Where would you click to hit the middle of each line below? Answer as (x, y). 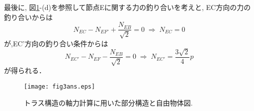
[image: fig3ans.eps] (60, 87)
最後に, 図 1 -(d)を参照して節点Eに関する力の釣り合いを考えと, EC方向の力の (127, 7)
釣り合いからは (28, 17)
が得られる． (25, 70)
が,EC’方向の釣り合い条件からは (56, 43)
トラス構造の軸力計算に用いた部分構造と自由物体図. (108, 102)
